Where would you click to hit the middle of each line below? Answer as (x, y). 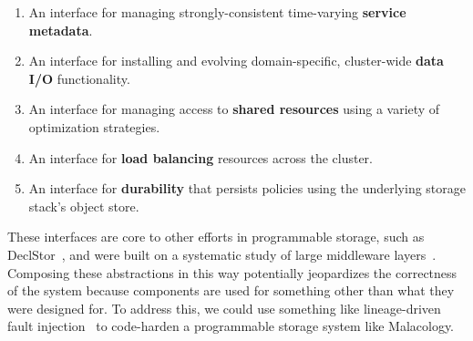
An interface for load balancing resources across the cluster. (201, 157)
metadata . (61, 30)
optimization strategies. (94, 126)
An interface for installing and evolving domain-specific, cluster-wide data (236, 61)
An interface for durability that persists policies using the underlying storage (247, 188)
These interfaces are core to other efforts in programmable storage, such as (216, 237)
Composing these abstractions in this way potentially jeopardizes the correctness (232, 272)
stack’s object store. (84, 206)
